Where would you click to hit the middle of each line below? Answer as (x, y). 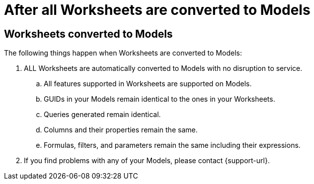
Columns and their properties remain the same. (121, 130)
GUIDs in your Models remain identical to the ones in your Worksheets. (159, 99)
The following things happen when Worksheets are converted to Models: (123, 53)
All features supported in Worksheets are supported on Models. (148, 84)
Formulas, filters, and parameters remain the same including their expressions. (172, 145)
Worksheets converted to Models (88, 34)
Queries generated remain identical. (102, 115)
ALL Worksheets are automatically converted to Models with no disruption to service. (163, 68)
